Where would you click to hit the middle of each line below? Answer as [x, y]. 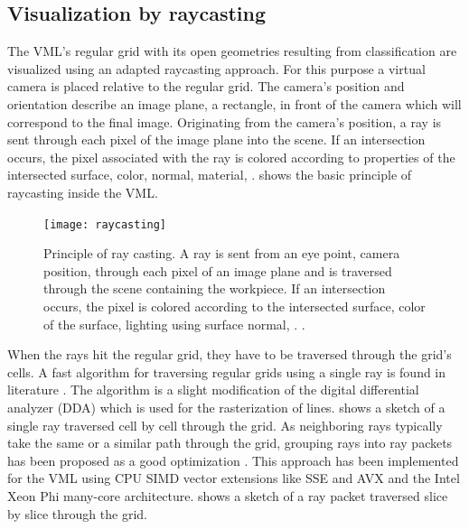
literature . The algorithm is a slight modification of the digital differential [213, 390]
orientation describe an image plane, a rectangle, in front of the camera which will [234, 103]
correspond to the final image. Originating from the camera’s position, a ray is [225, 121]
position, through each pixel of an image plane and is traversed [218, 270]
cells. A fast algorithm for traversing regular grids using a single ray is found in [227, 371]
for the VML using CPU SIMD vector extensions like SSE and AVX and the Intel [234, 478]
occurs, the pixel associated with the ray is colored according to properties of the [231, 157]
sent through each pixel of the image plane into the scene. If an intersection [216, 139]
